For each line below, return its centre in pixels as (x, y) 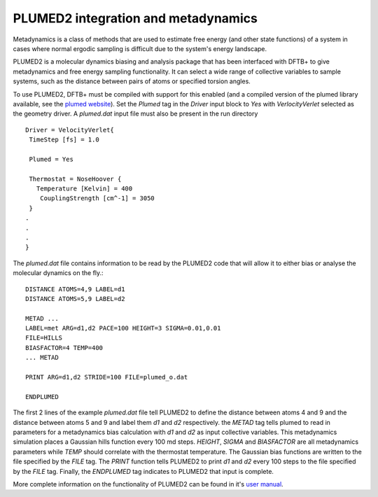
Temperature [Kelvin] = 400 (84, 189)
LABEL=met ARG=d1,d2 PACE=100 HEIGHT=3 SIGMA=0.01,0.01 (123, 328)
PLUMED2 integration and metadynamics (135, 18)
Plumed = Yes (51, 159)
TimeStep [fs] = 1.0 (64, 140)
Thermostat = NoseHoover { (75, 179)
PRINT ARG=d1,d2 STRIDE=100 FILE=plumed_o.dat (107, 377)
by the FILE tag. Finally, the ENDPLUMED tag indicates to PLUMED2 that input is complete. (143, 471)
